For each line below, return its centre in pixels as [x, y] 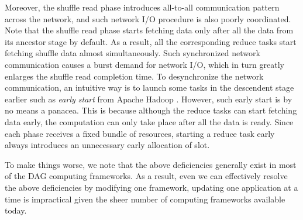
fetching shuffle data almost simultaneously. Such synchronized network [132, 53]
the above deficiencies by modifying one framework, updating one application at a [151, 187]
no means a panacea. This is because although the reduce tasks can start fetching [151, 110]
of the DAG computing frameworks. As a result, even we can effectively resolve [146, 176]
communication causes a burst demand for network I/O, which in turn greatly [144, 64]
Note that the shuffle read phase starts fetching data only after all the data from [149, 30]
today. [16, 210]
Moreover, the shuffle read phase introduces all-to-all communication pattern [142, 7]
